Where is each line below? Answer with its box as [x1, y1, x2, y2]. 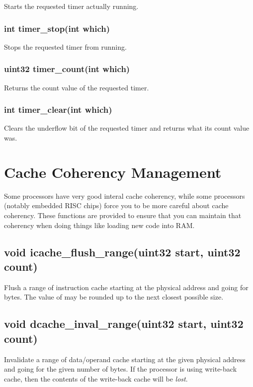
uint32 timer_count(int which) [4, 63, 130, 75]
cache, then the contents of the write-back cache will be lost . [4, 373, 188, 384]
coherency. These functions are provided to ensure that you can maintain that [4, 210, 242, 220]
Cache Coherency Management [4, 161, 222, 182]
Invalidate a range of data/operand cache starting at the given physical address [4, 354, 246, 364]
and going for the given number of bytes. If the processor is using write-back [4, 364, 237, 374]
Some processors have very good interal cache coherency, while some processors [4, 190, 245, 201]
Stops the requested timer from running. [4, 41, 127, 52]
